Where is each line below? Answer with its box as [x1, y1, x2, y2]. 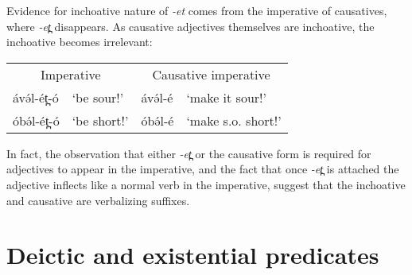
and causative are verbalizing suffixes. [6, 192, 190, 208]
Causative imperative [152, 64, 270, 83]
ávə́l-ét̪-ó [13, 87, 59, 107]
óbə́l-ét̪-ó [13, 110, 60, 130]
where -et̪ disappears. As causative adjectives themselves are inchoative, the [6, 17, 375, 34]
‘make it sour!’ [186, 87, 266, 107]
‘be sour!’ [72, 87, 124, 107]
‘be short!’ [72, 110, 129, 130]
